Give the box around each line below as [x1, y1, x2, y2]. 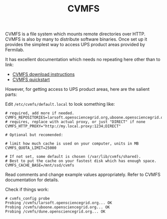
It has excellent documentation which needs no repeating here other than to [5, 57, 161, 63]
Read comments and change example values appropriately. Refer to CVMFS [5, 172, 161, 178]
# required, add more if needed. [5, 111, 75, 116]
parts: [5, 91, 17, 97]
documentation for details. [5, 177, 59, 183]
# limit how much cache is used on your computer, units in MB [5, 141, 139, 146]
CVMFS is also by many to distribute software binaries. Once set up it [5, 36, 148, 42]
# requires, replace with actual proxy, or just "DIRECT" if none [5, 120, 146, 125]
